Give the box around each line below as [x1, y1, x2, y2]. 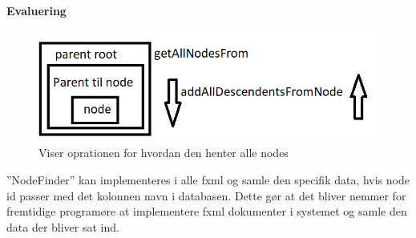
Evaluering [6, 2, 67, 18]
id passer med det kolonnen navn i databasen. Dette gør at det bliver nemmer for [6, 187, 406, 204]
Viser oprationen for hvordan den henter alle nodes [38, 144, 289, 161]
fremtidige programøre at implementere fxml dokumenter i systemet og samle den [6, 203, 407, 220]
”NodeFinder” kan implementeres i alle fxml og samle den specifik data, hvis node [6, 171, 410, 188]
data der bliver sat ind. [6, 218, 119, 235]
